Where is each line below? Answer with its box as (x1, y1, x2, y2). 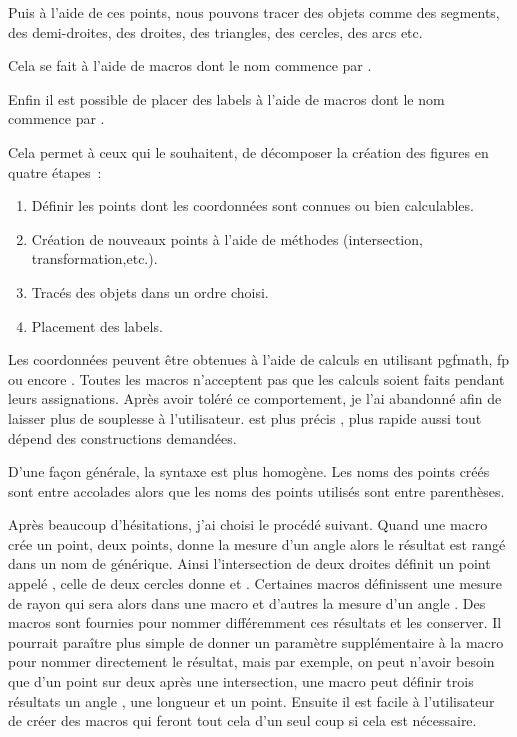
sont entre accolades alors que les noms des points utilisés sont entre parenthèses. (8, 480, 505, 501)
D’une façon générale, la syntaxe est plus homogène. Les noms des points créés (8, 461, 490, 482)
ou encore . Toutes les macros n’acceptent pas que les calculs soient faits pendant (8, 368, 505, 389)
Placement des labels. (31, 315, 163, 336)
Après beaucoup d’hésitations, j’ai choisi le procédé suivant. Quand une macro (8, 514, 488, 535)
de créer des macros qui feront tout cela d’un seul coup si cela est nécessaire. (8, 710, 477, 731)
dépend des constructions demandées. (8, 427, 237, 448)
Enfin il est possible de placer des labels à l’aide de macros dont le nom (8, 88, 445, 109)
